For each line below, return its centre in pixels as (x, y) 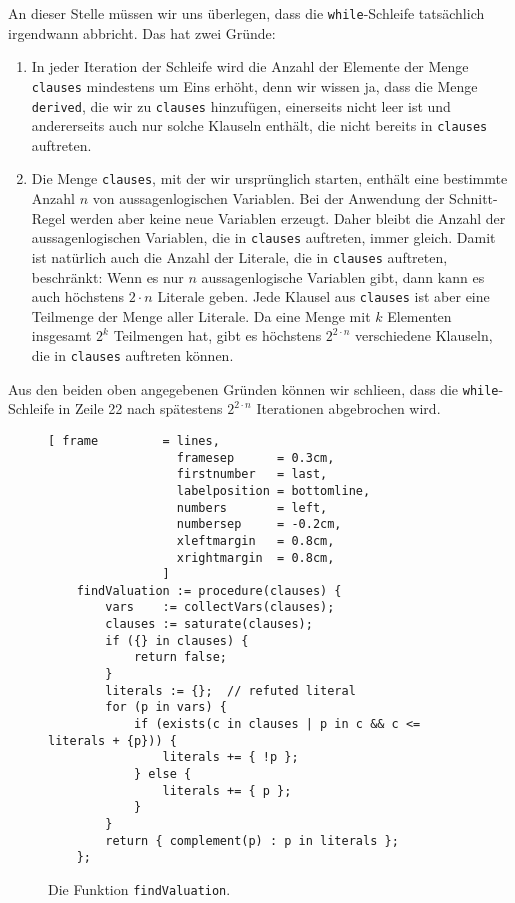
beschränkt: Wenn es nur (107, 276)
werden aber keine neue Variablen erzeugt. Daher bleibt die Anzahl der (288, 217)
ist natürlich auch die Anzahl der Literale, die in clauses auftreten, (239, 256)
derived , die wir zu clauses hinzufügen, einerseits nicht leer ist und (241, 105)
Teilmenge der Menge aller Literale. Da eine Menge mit (201, 315)
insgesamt (61, 335)
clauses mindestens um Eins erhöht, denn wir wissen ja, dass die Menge (254, 85)
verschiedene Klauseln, (424, 335)
